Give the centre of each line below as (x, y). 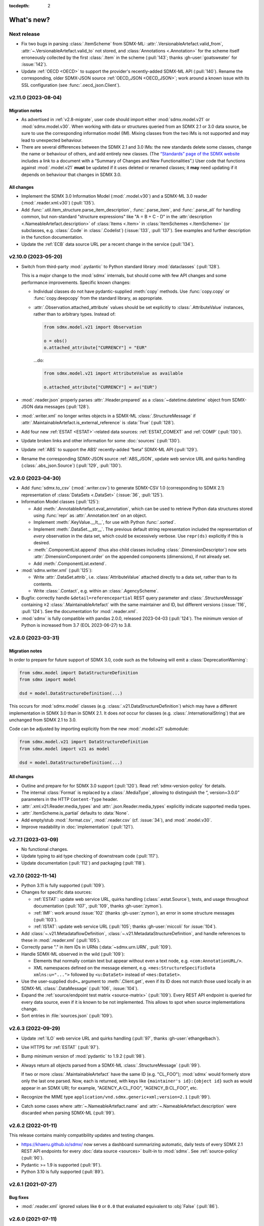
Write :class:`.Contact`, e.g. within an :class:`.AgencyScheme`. (96, 591)
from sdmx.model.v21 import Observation (93, 327)
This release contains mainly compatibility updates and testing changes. (82, 1135)
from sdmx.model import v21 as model (65, 749)
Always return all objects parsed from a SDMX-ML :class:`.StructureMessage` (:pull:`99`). (111, 1065)
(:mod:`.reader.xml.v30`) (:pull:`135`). (58, 203)
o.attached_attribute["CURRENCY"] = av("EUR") (100, 387)
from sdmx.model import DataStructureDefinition (79, 673)
